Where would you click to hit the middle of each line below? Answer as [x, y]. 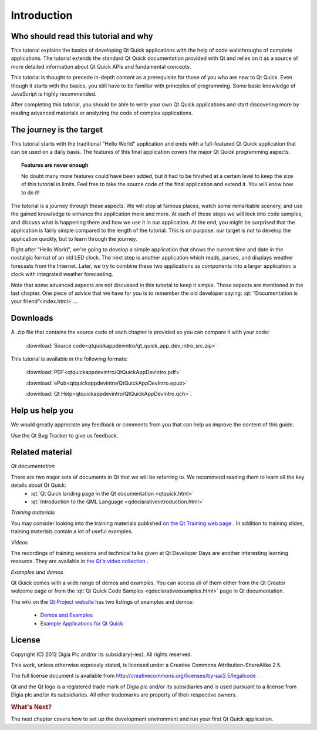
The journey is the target [57, 129]
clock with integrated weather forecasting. [62, 274]
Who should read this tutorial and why [82, 36]
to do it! [31, 192]
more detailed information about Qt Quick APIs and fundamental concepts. [101, 66]
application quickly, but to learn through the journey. [74, 238]
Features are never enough [55, 165]
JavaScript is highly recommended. [54, 94]
